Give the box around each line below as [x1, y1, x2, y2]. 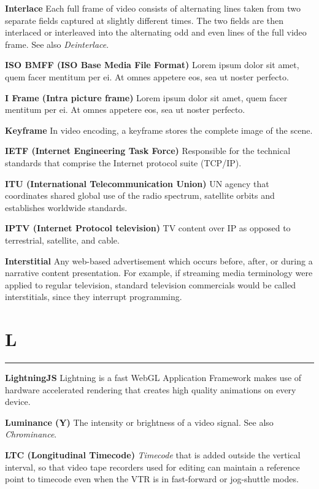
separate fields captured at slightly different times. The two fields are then [5, 13, 283, 26]
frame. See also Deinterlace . [5, 37, 109, 50]
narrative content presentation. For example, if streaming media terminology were [5, 266, 313, 279]
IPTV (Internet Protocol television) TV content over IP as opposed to [5, 221, 291, 234]
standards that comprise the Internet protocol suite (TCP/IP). [5, 156, 242, 169]
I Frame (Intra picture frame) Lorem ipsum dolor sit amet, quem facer [5, 91, 288, 104]
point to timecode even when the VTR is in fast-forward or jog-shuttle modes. [5, 472, 299, 485]
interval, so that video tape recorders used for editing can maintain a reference [5, 460, 300, 473]
